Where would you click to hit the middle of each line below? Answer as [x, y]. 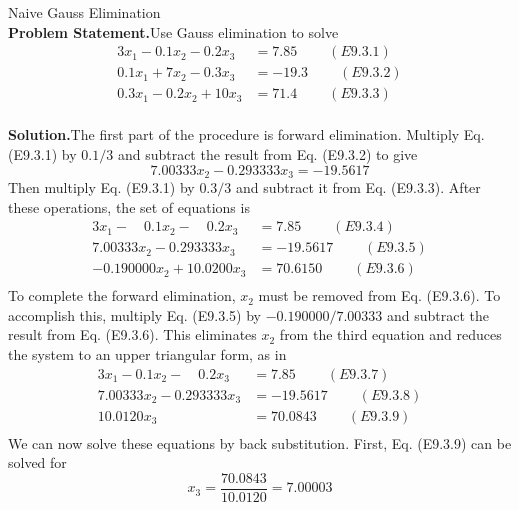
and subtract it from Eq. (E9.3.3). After [358, 186]
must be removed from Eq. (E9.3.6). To [379, 295]
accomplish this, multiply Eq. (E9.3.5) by [134, 314]
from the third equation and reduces [390, 334]
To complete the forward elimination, [122, 295]
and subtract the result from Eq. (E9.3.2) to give [267, 153]
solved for [37, 462]
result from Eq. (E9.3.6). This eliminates [132, 334]
